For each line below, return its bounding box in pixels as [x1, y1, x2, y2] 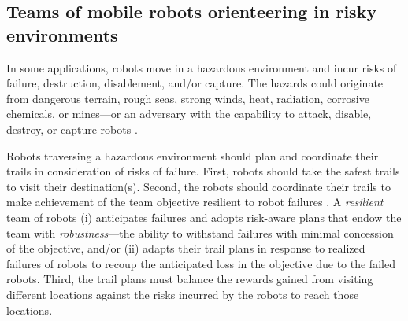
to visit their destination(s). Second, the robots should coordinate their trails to [6, 178, 391, 194]
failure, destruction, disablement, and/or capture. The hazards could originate [6, 75, 384, 91]
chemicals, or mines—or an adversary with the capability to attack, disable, [6, 105, 372, 122]
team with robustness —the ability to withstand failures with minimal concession [6, 224, 394, 241]
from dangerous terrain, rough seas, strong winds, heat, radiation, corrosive [6, 90, 369, 106]
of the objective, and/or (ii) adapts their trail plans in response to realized [6, 240, 365, 256]
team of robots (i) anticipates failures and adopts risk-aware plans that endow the [6, 208, 402, 225]
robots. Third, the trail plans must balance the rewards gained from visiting [6, 271, 373, 287]
